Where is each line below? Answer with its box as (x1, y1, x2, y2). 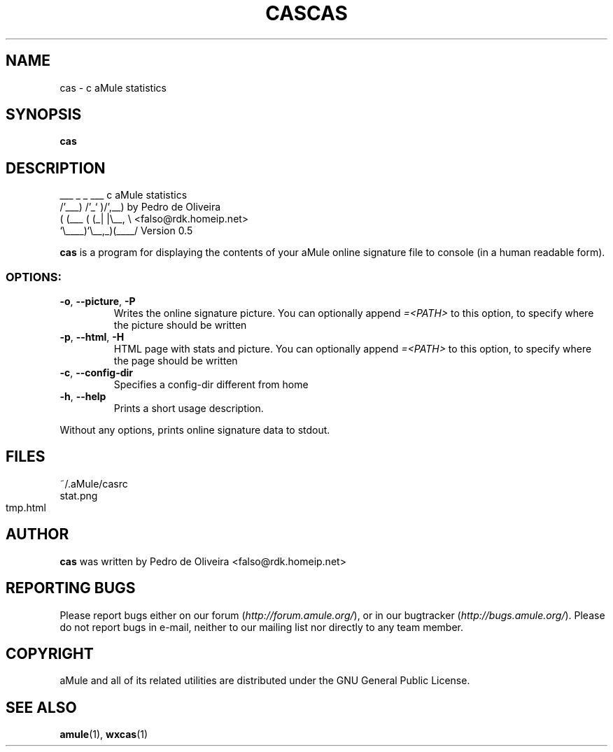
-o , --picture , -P (59, 295, 136, 308)
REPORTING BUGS (6, 579, 136, 597)
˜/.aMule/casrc (59, 477, 128, 490)
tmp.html (6, 501, 46, 513)
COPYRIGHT (6, 644, 94, 662)
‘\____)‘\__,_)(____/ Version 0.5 (59, 225, 193, 237)
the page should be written (113, 355, 238, 367)
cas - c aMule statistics (59, 81, 167, 94)
